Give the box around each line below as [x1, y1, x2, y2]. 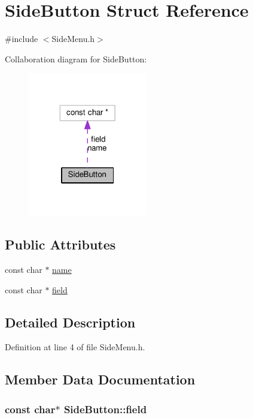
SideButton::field [63, 401, 147, 416]
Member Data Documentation [5, 370, 196, 389]
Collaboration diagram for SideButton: [5, 52, 147, 65]
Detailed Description [5, 312, 136, 331]
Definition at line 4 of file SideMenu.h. [5, 341, 145, 353]
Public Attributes [5, 235, 116, 254]
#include [5, 32, 38, 45]
